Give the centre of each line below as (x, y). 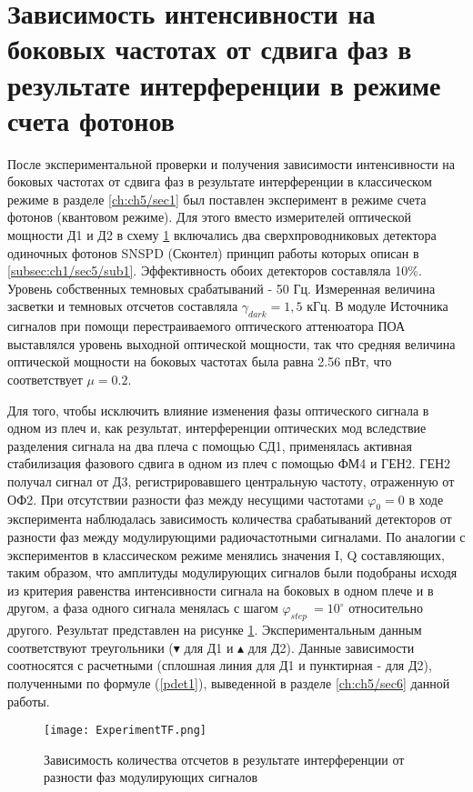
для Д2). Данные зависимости (331, 647)
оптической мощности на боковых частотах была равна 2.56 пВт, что (200, 361)
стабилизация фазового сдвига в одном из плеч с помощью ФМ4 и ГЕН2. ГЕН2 (229, 463)
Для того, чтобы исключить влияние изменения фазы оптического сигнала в (218, 410)
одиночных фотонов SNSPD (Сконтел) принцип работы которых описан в (213, 252)
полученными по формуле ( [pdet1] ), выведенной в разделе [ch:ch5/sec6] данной (229, 682)
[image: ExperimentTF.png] (125, 731)
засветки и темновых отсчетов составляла (123, 306)
